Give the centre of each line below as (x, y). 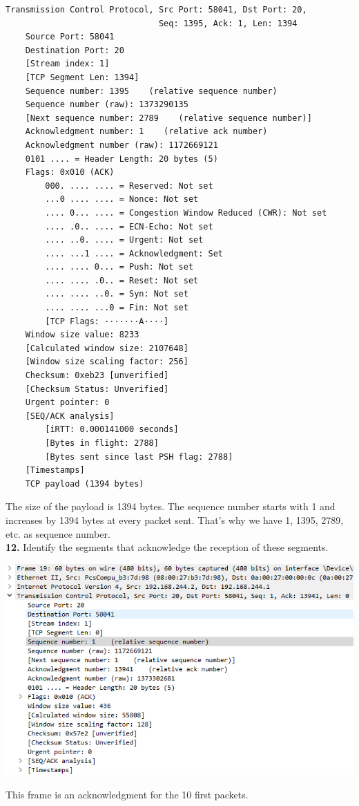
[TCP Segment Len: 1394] (82, 77)
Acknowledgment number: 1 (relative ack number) (146, 132)
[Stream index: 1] (67, 64)
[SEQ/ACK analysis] (70, 416)
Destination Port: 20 (75, 50)
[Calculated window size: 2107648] (107, 348)
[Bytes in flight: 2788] (102, 443)
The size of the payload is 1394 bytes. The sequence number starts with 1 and (171, 506)
